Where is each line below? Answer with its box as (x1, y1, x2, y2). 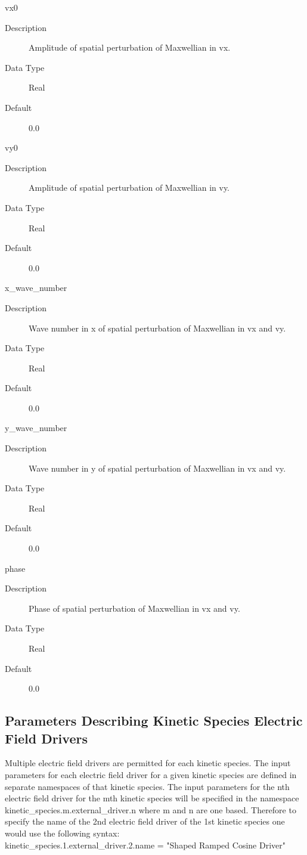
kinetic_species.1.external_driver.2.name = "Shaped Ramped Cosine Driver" (5, 838, 286, 851)
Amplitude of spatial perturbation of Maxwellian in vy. (29, 181, 230, 194)
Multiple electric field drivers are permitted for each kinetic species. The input (5, 757, 291, 769)
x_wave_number (5, 281, 67, 294)
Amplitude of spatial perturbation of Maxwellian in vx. (29, 41, 231, 54)
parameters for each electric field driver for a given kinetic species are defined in (5, 768, 297, 780)
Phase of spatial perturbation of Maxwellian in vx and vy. (29, 602, 240, 614)
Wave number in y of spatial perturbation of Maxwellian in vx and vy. (29, 461, 286, 474)
